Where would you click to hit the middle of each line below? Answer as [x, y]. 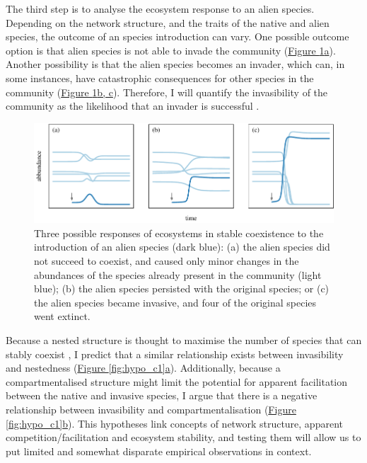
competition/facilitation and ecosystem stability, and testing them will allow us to [183, 437]
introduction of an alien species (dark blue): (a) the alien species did [182, 247]
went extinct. [62, 316]
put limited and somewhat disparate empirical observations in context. [159, 451]
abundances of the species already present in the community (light [178, 274]
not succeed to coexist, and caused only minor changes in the [167, 261]
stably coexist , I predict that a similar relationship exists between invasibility [175, 354]
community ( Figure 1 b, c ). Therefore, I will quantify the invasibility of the [167, 92]
